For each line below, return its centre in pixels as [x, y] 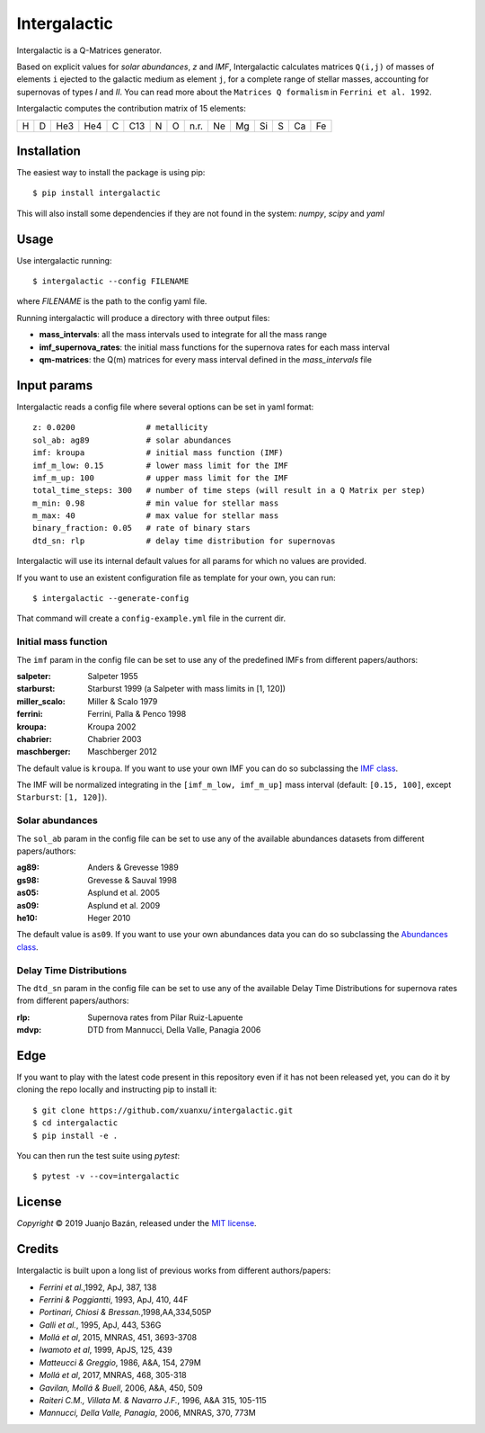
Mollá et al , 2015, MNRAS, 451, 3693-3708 [118, 1338]
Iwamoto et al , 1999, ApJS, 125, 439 [106, 1350]
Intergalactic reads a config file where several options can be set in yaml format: [165, 407]
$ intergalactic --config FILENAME [111, 282]
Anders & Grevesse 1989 [133, 867]
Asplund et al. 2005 [124, 893]
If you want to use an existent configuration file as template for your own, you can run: [176, 578]
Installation [48, 151]
